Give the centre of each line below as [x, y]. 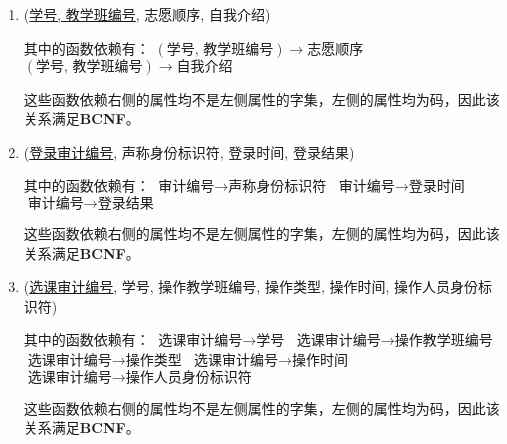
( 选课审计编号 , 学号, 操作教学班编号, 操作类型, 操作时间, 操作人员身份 [251, 286]
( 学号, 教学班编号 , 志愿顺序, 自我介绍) [147, 14]
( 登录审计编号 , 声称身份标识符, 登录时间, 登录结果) [189, 151]
